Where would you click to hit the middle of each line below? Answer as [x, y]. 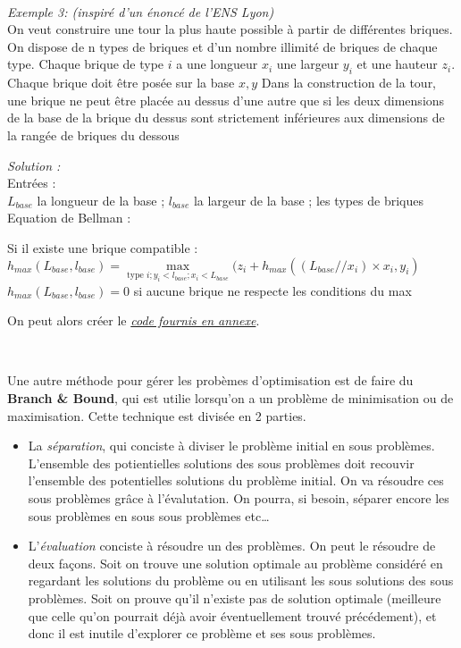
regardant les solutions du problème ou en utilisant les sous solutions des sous [241, 581]
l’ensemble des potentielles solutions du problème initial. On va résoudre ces [236, 480]
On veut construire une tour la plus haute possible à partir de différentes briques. [230, 29]
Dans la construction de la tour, [349, 83]
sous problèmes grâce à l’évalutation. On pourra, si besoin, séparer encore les [239, 498]
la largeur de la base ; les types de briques [308, 200]
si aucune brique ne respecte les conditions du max [272, 290]
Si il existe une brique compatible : [103, 247]
